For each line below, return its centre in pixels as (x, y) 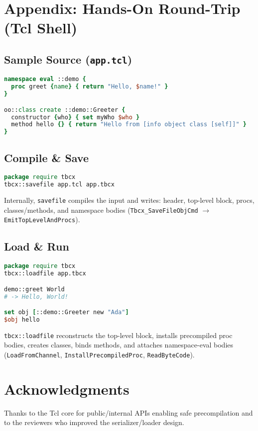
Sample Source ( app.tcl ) (68, 59)
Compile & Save (47, 157)
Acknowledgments (67, 388)
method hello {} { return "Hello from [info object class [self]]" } (129, 125)
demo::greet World (34, 289)
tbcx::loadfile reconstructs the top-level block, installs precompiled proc (118, 335)
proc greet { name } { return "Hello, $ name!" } (90, 87)
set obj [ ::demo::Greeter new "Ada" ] (66, 312)
